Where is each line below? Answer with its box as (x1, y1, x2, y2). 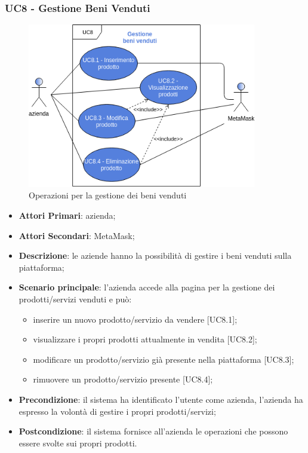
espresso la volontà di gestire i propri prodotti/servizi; (19, 405, 216, 417)
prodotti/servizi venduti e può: (19, 292, 132, 305)
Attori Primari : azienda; (19, 209, 116, 221)
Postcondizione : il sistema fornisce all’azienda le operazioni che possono (19, 425, 288, 437)
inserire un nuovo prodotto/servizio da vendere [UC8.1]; (33, 313, 238, 325)
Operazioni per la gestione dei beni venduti (29, 189, 187, 201)
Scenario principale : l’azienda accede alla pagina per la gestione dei (19, 281, 275, 293)
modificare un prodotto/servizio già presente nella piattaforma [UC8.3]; (33, 353, 294, 365)
